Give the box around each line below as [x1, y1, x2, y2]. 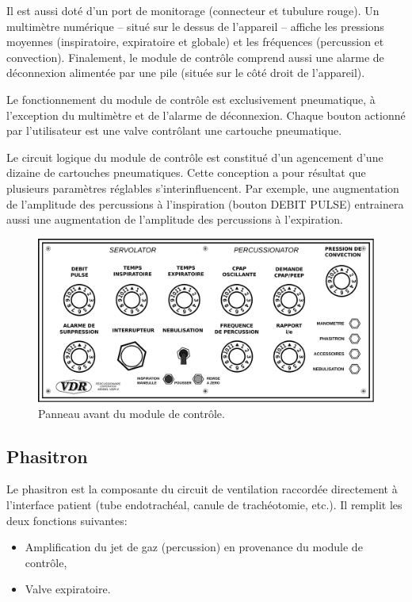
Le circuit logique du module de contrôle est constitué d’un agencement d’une [6, 148, 383, 165]
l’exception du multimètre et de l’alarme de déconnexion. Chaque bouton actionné [6, 106, 406, 123]
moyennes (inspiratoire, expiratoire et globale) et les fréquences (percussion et [6, 33, 384, 50]
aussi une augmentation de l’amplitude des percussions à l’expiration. [6, 211, 343, 228]
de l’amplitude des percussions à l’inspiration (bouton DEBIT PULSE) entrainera [6, 195, 404, 212]
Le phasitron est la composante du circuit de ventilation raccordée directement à [6, 481, 398, 497]
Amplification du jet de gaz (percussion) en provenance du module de [25, 539, 363, 555]
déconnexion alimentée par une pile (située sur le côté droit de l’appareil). [6, 64, 365, 81]
